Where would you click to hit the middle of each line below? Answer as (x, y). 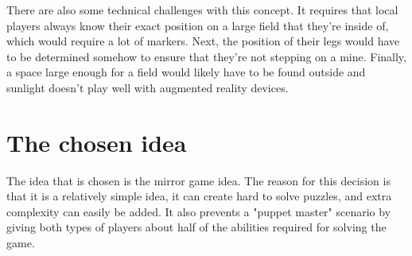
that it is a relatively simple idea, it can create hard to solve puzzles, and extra (199, 196)
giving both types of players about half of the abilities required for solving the (196, 227)
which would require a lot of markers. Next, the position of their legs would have (203, 41)
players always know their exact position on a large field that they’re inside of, (198, 25)
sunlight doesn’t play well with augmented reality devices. (148, 87)
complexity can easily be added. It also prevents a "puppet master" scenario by (199, 211)
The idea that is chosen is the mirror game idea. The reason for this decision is (198, 180)
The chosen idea (97, 142)
